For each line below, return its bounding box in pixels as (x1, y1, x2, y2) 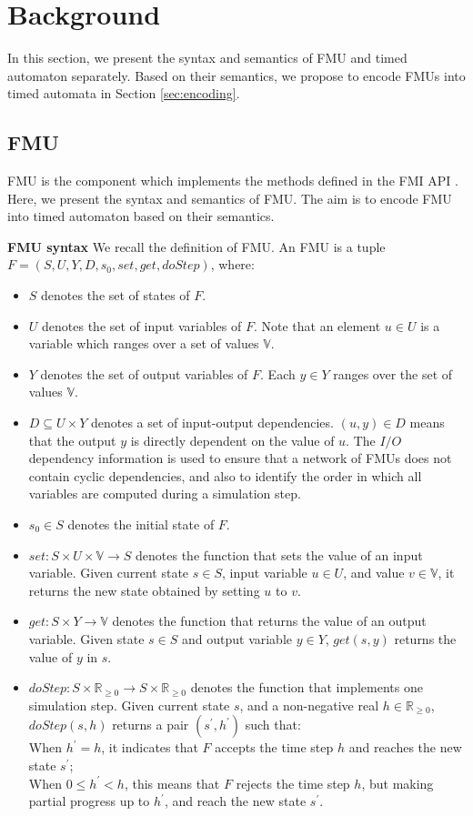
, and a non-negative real (239, 695, 379, 714)
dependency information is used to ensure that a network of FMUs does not (28, 448, 452, 468)
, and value (343, 563, 405, 582)
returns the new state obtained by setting (28, 580, 260, 599)
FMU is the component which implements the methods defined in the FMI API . (7, 171, 458, 190)
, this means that (124, 773, 220, 792)
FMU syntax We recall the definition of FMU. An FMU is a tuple (7, 237, 386, 256)
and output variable (181, 629, 293, 648)
